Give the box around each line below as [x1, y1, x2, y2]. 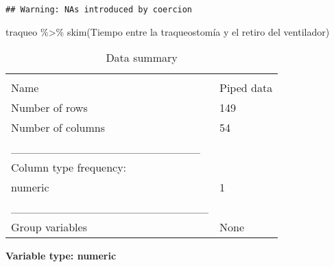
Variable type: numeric [5, 248, 117, 263]
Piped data [219, 80, 273, 96]
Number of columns [11, 119, 106, 136]
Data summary [106, 49, 178, 66]
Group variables [11, 219, 87, 235]
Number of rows [11, 100, 88, 116]
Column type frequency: [11, 159, 127, 176]
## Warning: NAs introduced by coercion [5, 5, 193, 14]
